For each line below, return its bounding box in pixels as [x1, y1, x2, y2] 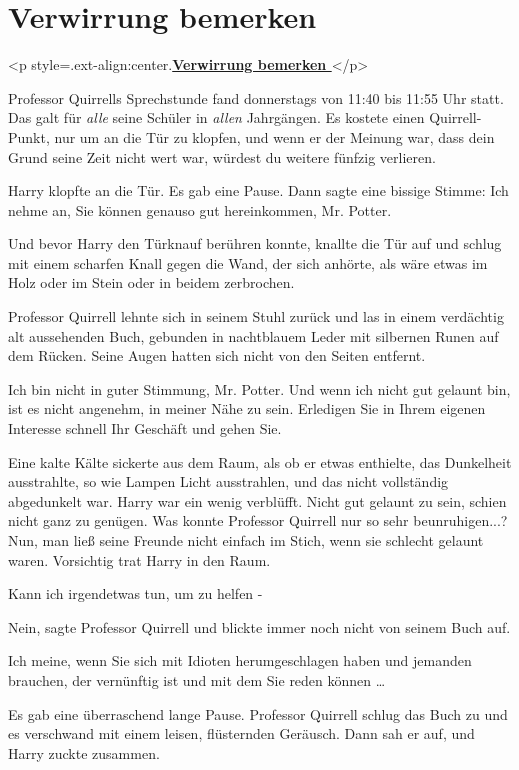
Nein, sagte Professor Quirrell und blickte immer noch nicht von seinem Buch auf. [8, 616, 511, 637]
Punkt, [8, 126, 50, 147]
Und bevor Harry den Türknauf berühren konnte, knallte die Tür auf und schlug [8, 233, 502, 254]
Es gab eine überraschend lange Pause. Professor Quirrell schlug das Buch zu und [8, 703, 508, 724]
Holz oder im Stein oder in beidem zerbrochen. [8, 272, 295, 293]
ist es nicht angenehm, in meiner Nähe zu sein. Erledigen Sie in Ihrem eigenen [8, 398, 486, 419]
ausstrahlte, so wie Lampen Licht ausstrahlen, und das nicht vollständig [8, 471, 449, 492]
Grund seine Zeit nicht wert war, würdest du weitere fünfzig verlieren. [8, 146, 436, 167]
